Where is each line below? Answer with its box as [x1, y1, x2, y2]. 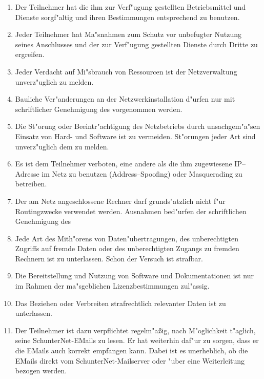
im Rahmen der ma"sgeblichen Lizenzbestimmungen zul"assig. [15, 280, 210, 291]
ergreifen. [15, 49, 45, 60]
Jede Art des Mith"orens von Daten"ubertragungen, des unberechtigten [15, 233, 238, 243]
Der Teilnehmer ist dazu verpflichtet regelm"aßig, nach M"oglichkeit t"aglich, [15, 325, 256, 335]
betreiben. [15, 178, 47, 189]
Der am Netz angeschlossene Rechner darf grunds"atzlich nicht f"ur [15, 195, 226, 206]
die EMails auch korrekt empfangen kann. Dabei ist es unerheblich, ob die [15, 345, 248, 356]
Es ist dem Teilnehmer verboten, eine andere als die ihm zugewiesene [15, 158, 232, 169]
